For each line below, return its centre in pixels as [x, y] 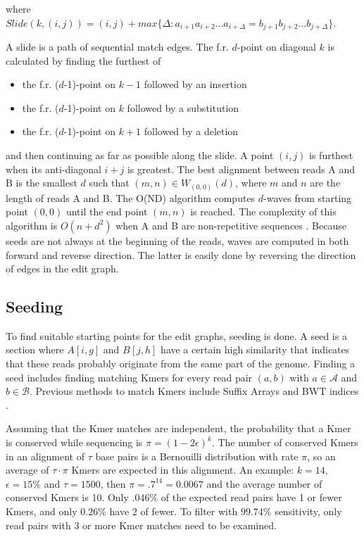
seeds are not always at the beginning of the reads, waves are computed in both [177, 240]
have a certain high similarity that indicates [255, 349]
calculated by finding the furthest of [83, 60]
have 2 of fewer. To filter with [174, 511]
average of [27, 470]
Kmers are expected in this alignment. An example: [183, 470]
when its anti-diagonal [54, 169]
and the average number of [264, 483]
